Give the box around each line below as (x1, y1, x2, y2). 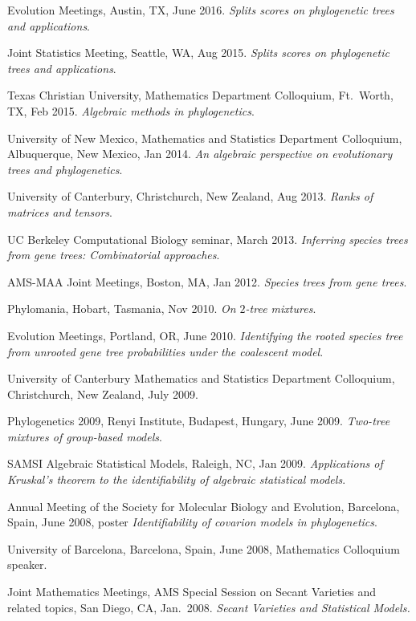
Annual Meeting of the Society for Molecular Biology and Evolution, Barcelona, (7, 497, 400, 514)
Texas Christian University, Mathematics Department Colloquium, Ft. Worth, (7, 87, 394, 103)
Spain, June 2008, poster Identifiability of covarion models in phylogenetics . (7, 513, 377, 530)
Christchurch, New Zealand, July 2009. (7, 385, 198, 402)
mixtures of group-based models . (7, 428, 162, 444)
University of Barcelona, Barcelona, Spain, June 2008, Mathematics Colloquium (7, 540, 400, 557)
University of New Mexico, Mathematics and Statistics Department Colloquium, (7, 129, 402, 146)
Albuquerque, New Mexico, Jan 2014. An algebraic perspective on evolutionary (7, 145, 393, 162)
